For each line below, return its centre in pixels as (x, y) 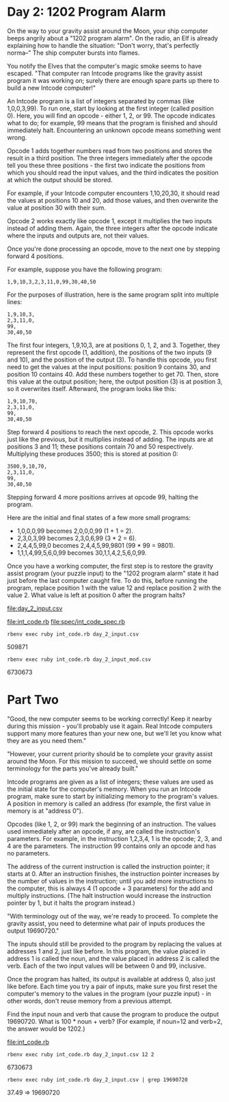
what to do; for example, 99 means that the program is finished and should (112, 123)
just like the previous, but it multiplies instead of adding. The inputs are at (110, 439)
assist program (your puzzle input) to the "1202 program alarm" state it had (113, 573)
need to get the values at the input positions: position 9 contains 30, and (109, 366)
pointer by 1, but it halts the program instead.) (71, 903)
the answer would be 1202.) (46, 1029)
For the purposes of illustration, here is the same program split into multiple (113, 295)
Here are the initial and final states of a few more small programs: (99, 517)
